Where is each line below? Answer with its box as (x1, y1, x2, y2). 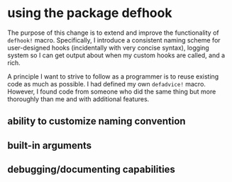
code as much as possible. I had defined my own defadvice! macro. (7, 79, 206, 88)
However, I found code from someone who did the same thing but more (7, 87, 216, 96)
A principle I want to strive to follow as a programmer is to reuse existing (7, 72, 219, 81)
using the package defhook (7, 5, 172, 21)
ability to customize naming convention (7, 115, 186, 127)
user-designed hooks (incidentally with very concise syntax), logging (7, 43, 209, 52)
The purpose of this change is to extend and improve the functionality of (7, 28, 219, 37)
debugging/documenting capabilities (7, 164, 176, 176)
